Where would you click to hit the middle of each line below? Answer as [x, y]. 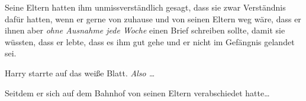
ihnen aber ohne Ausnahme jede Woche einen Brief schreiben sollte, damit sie [145, 30]
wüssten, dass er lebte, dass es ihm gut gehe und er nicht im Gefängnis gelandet [150, 41]
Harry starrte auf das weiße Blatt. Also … [80, 73]
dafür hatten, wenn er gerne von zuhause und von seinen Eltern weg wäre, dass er [153, 18]
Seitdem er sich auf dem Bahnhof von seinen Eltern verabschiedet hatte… [137, 92]
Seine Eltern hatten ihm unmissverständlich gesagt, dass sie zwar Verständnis [145, 7]
